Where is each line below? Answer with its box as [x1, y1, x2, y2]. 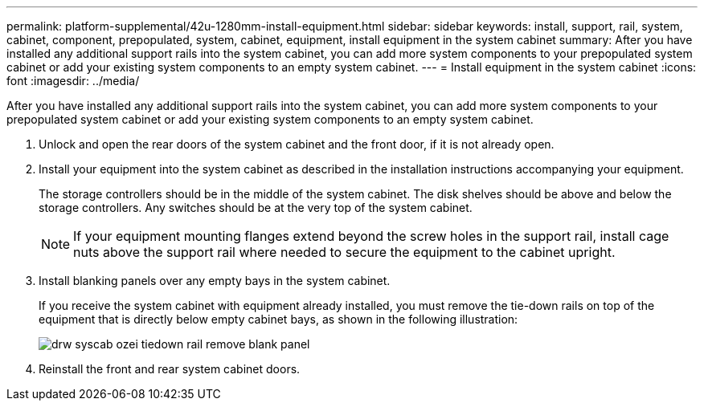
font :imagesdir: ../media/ [6, 74, 140, 88]
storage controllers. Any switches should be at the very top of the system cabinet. [39, 201, 473, 214]
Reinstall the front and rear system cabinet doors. [39, 362, 301, 376]
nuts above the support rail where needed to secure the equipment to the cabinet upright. [73, 244, 616, 260]
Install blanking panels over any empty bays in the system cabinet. [39, 274, 391, 287]
